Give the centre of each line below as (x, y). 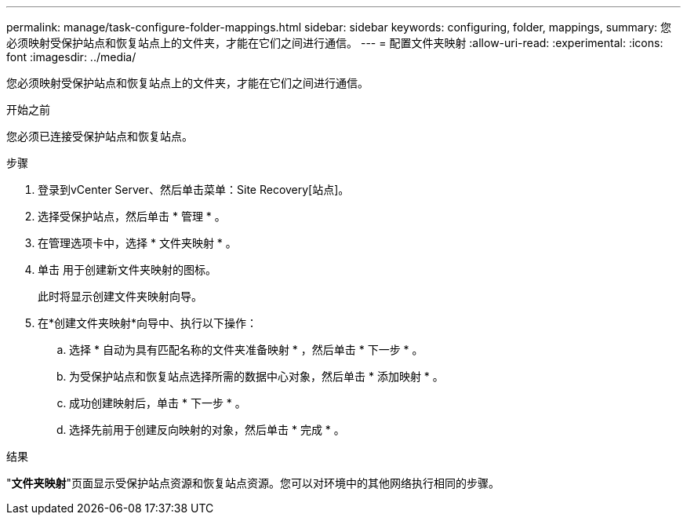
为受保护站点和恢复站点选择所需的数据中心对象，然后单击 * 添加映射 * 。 (256, 376)
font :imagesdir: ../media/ (71, 57)
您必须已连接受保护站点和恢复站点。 (100, 136)
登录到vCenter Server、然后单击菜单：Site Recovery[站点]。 (194, 189)
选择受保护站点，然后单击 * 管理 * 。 (132, 216)
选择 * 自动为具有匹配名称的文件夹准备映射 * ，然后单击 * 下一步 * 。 (246, 350)
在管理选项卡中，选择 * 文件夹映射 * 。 (137, 243)
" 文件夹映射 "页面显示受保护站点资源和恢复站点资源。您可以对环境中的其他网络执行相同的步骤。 (253, 483)
